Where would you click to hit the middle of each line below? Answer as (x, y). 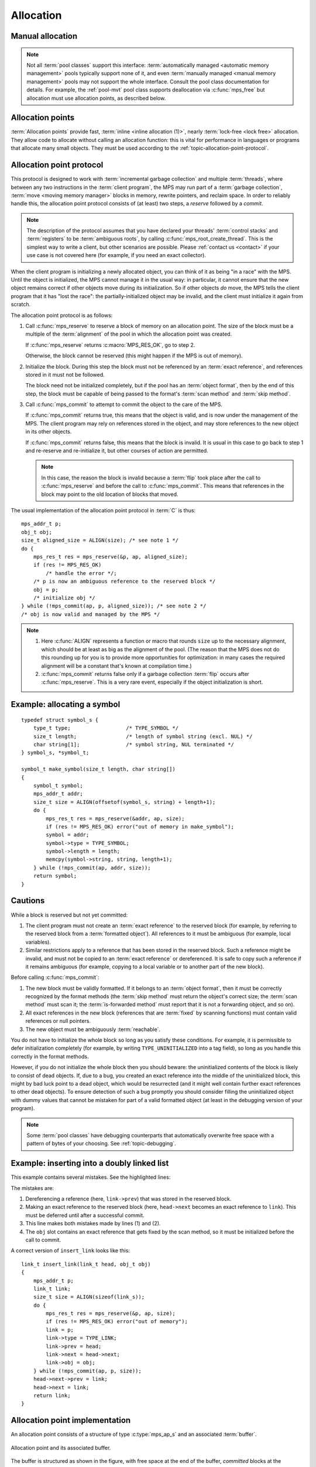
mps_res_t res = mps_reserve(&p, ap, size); (111, 1314)
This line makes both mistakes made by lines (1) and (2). (93, 1223)
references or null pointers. (58, 1021)
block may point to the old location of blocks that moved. (110, 494)
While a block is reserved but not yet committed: (69, 915)
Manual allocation (44, 36)
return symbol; (55, 876)
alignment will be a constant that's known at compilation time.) (117, 665)
